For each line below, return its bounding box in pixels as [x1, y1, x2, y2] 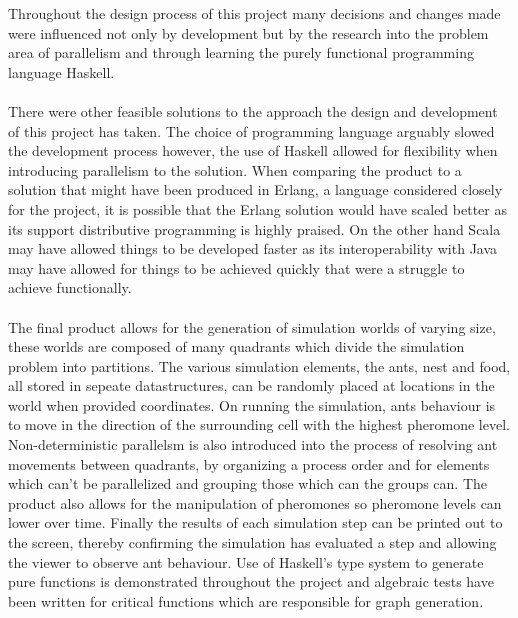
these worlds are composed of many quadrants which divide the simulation [8, 336, 465, 357]
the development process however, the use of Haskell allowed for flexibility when [8, 140, 498, 161]
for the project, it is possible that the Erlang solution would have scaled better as [8, 198, 507, 219]
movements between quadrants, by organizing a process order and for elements [8, 453, 490, 474]
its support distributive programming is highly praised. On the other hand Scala [8, 218, 501, 239]
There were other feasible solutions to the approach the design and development [8, 100, 498, 121]
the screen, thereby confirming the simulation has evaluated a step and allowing [8, 532, 497, 553]
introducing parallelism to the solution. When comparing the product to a [8, 159, 462, 180]
